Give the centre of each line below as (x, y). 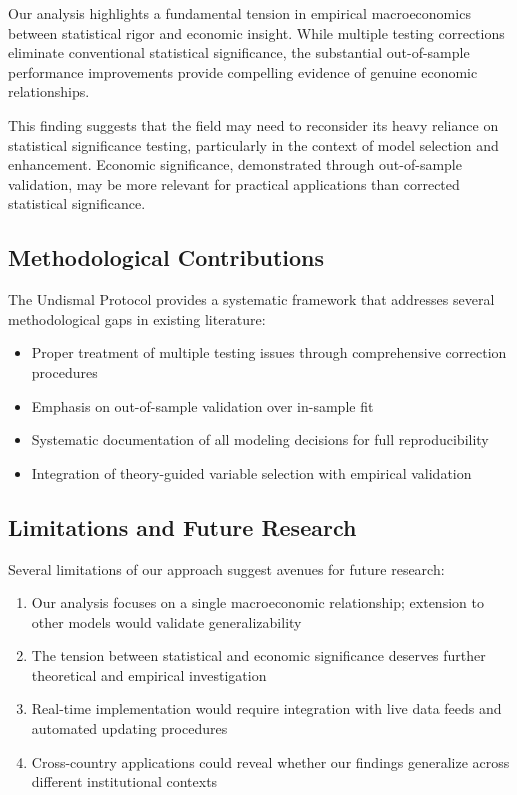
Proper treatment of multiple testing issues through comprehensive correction (269, 352)
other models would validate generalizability (166, 621)
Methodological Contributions (166, 257)
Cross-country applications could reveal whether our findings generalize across (270, 761)
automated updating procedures (129, 728)
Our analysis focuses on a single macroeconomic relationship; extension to (257, 602)
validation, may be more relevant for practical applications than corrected (234, 183)
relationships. (49, 91)
